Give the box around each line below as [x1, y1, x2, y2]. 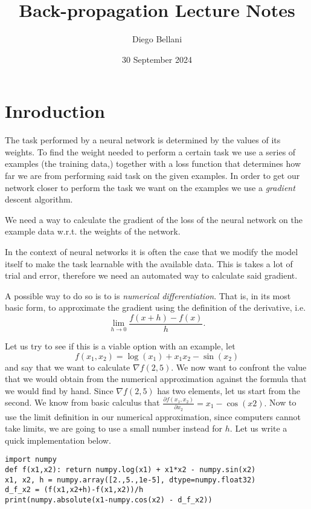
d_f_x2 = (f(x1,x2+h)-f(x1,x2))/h [5, 485, 144, 494]
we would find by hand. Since [5, 384, 114, 397]
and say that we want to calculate [5, 360, 130, 373]
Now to [269, 396, 297, 409]
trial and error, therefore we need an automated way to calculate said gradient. [5, 269, 298, 282]
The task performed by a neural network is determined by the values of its [5, 134, 281, 146]
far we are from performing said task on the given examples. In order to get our [5, 169, 300, 182]
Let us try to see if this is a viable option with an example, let [5, 340, 236, 352]
